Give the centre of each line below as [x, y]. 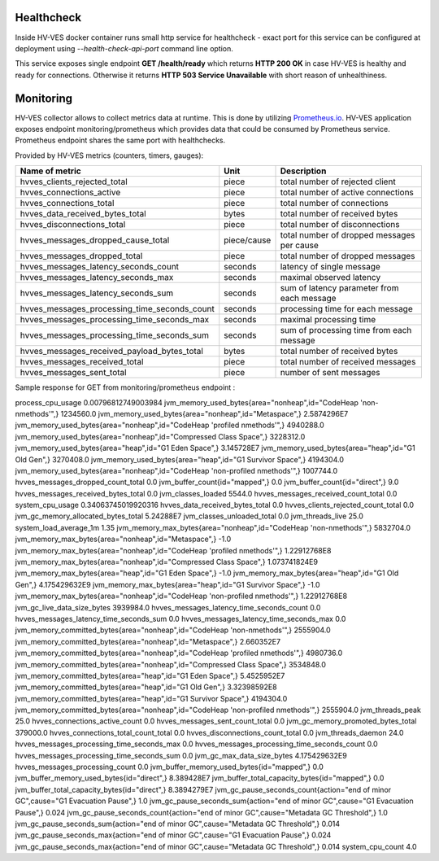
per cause [299, 246]
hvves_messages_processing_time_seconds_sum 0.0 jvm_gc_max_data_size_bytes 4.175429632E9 [181, 755]
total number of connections [335, 203]
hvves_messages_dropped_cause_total [95, 240]
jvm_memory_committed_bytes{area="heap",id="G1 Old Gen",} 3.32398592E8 [146, 687]
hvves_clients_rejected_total [74, 181]
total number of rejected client [338, 181]
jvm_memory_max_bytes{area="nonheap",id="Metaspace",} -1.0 [123, 539]
